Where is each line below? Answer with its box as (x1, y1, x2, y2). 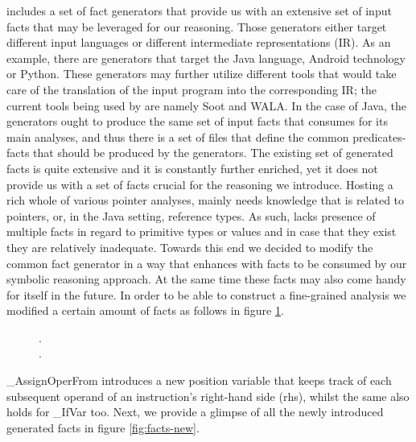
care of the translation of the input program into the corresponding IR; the (6, 81, 377, 97)
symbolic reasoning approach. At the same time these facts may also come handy (6, 271, 406, 287)
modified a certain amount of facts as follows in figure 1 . (6, 302, 284, 319)
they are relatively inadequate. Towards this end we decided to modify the (6, 238, 373, 255)
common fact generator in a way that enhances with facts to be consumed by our (6, 254, 407, 271)
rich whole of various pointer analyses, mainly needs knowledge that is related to (6, 192, 405, 209)
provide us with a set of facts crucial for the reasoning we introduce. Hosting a (6, 176, 393, 192)
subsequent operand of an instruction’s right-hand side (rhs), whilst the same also (6, 387, 410, 404)
